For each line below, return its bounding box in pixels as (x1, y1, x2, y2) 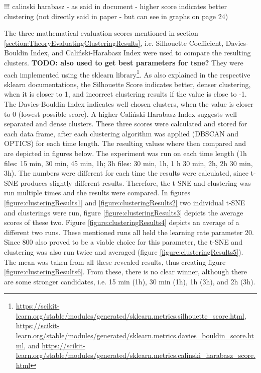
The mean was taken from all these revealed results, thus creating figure (4, 256, 226, 267)
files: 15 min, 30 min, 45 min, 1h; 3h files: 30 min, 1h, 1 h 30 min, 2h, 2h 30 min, (4, 158, 253, 168)
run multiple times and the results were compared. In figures (4, 187, 191, 198)
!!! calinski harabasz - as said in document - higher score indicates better (4, 1, 227, 11)
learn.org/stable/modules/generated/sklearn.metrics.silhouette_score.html (16, 310, 244, 321)
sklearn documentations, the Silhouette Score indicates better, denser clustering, (4, 79, 251, 89)
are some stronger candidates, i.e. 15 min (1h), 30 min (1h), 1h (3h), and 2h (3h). (4, 276, 255, 286)
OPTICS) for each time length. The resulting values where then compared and (4, 138, 246, 148)
